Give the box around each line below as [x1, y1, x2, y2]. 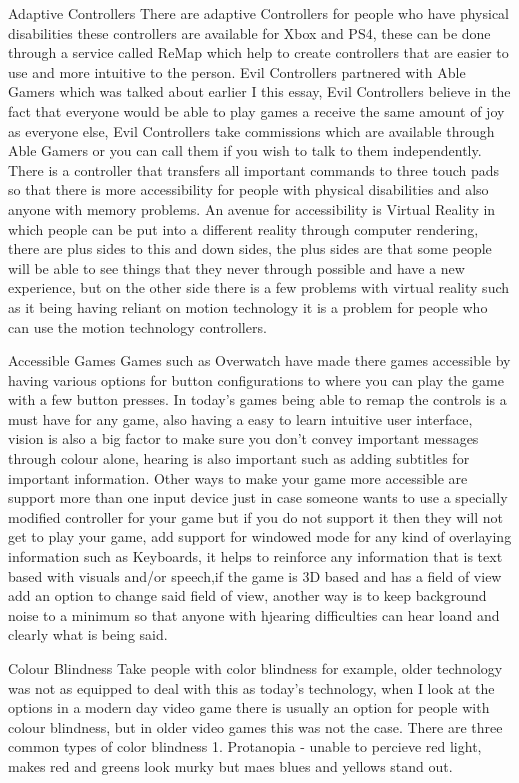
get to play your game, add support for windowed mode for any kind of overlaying [8, 526, 512, 547]
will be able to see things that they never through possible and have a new [8, 257, 465, 278]
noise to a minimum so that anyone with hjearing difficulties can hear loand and [8, 604, 500, 625]
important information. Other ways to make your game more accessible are [8, 467, 468, 488]
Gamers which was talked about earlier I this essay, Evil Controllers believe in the [8, 81, 511, 102]
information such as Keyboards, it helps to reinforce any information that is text [8, 546, 503, 567]
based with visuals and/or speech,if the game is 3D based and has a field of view [8, 565, 502, 586]
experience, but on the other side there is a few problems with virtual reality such [8, 277, 510, 298]
